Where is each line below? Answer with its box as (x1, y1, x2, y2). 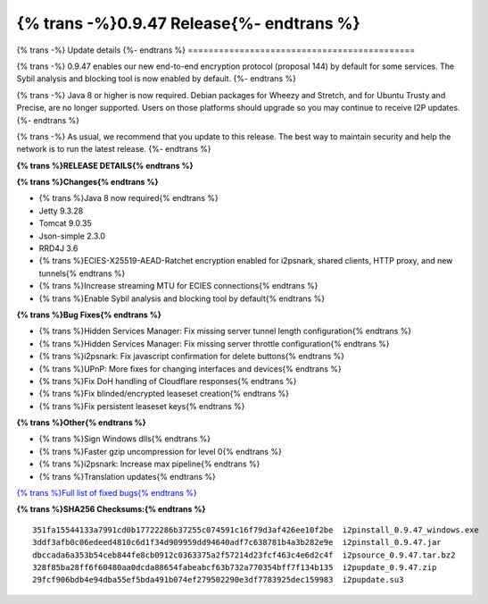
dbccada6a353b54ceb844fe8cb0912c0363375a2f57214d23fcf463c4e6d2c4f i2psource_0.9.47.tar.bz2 (32, 549, 456, 560)
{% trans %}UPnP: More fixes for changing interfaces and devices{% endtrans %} (38, 363, 343, 374)
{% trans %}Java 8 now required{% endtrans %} (38, 193, 219, 204)
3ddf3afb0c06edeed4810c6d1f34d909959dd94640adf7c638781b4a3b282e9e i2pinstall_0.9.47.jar (32, 537, 442, 548)
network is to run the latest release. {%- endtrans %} (16, 144, 211, 155)
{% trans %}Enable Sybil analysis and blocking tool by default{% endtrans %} (38, 293, 326, 304)
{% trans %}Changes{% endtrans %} (16, 177, 160, 188)
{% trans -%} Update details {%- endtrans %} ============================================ (16, 45, 416, 55)
